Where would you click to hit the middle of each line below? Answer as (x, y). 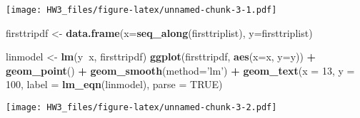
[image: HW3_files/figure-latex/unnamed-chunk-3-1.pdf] (141, 10)
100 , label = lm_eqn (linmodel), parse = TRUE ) (114, 84)
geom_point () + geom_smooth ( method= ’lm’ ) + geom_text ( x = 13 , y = (180, 70)
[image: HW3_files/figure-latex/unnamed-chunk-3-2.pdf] (141, 108)
